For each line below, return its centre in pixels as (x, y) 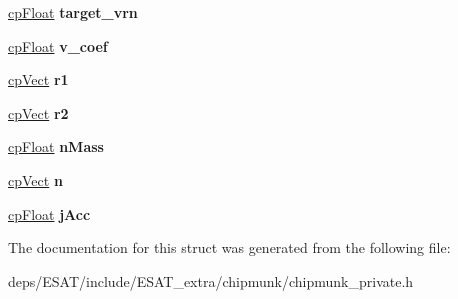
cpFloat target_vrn (73, 12)
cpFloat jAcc (49, 213)
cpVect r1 (38, 79)
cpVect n (35, 179)
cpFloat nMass (56, 146)
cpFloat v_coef (58, 45)
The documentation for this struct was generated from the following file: (229, 247)
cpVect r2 (38, 112)
